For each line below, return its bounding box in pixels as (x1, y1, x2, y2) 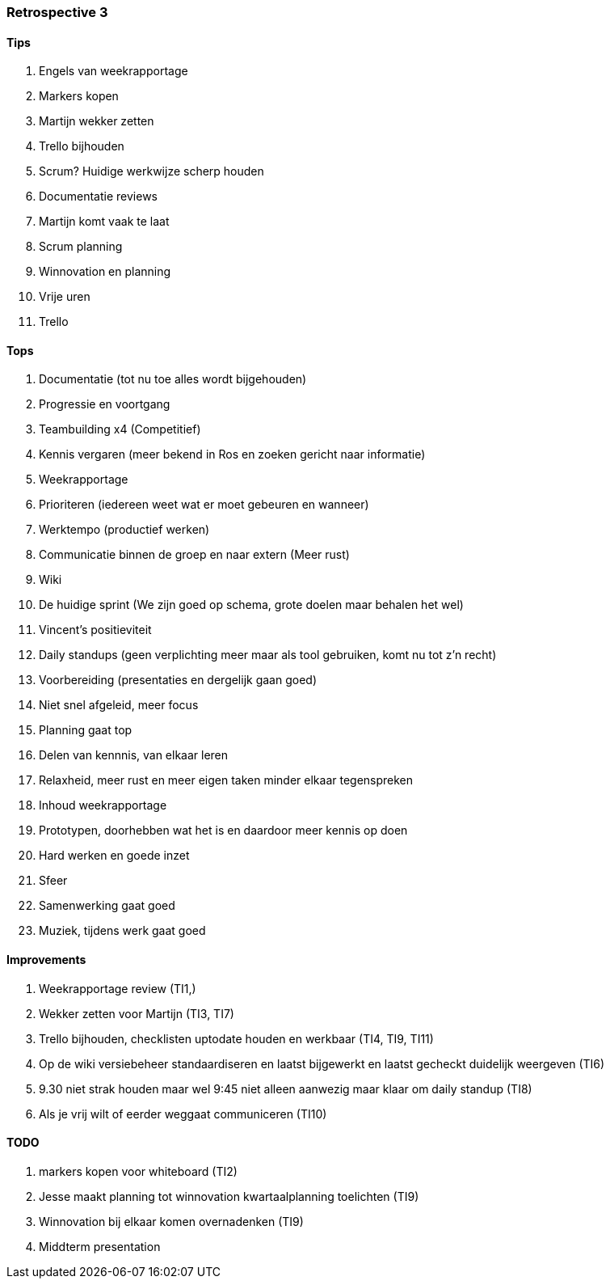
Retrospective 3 (6, 4, 108, 20)
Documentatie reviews (39, 189, 158, 204)
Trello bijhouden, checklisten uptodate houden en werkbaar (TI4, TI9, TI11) (39, 1031, 434, 1046)
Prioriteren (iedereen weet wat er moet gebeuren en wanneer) (39, 497, 369, 512)
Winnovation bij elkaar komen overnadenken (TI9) (39, 1214, 304, 1228)
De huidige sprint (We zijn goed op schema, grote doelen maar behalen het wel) (39, 598, 464, 612)
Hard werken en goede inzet (39, 848, 190, 863)
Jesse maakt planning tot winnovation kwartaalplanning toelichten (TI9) (39, 1189, 419, 1203)
